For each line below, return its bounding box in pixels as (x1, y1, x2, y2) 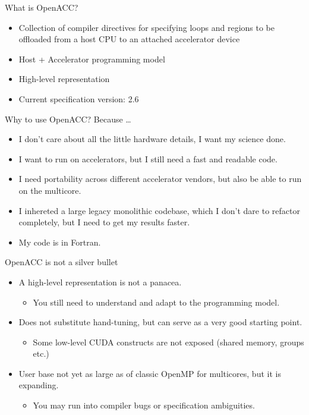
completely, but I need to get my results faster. (18, 216, 190, 228)
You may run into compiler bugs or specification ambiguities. (33, 399, 255, 411)
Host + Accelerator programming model (18, 52, 165, 65)
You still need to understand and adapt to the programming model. (33, 295, 280, 308)
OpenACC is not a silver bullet (5, 256, 118, 268)
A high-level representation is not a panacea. (18, 275, 182, 288)
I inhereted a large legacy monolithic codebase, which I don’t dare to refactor (18, 204, 300, 216)
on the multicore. (18, 184, 81, 196)
